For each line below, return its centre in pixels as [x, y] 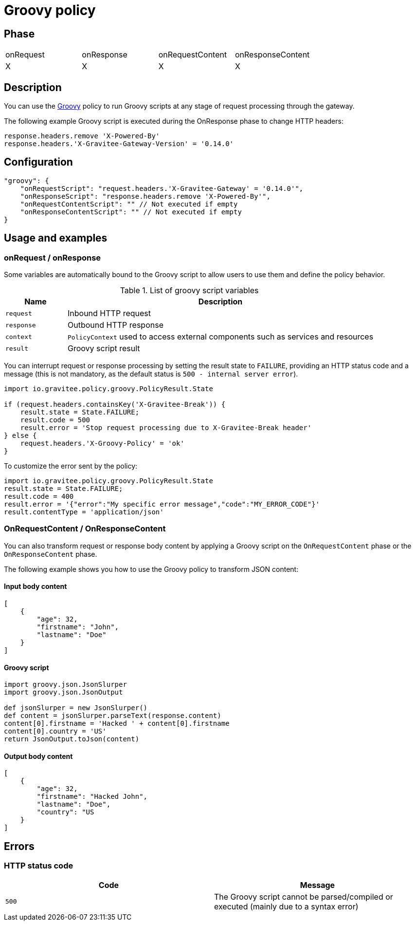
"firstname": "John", [78, 627]
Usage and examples [56, 238]
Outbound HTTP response [116, 325]
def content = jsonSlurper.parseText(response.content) [113, 716]
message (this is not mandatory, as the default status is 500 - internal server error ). [151, 374]
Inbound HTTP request [109, 313]
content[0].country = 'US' [55, 731]
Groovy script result [104, 349]
